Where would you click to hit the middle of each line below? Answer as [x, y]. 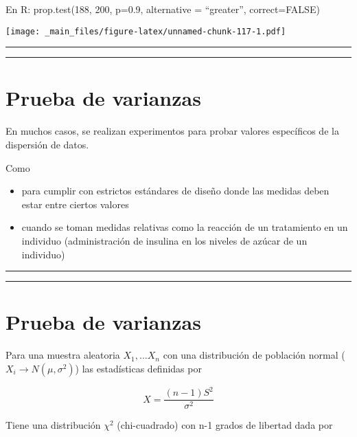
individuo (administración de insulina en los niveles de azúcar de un [164, 240]
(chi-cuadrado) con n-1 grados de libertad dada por [225, 425]
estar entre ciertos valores [75, 204]
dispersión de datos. [47, 144]
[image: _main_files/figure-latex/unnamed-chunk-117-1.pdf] [146, 31]
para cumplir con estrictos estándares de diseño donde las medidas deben [175, 191]
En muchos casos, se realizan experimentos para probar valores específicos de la [172, 131]
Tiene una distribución [53, 425]
